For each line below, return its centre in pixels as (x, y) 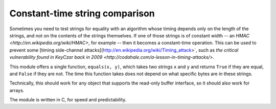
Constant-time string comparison (82, 13)
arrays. (17, 90)
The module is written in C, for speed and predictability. (68, 100)
